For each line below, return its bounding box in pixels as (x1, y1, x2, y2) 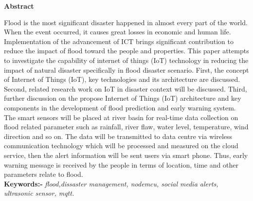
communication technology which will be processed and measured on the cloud (4, 140, 238, 151)
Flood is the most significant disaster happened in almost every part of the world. (4, 17, 248, 27)
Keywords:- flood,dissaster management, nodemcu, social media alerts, (4, 178, 218, 188)
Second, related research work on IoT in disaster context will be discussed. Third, (4, 83, 247, 93)
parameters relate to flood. (4, 169, 83, 179)
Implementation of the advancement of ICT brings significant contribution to (4, 36, 234, 46)
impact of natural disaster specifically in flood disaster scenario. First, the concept (4, 64, 249, 75)
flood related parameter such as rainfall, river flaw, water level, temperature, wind (4, 122, 249, 132)
